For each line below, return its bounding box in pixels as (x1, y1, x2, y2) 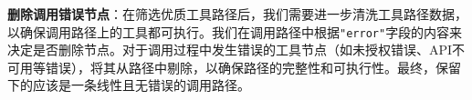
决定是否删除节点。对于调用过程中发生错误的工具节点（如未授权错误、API (7, 40, 453, 59)
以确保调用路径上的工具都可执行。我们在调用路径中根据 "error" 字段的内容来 (7, 22, 463, 41)
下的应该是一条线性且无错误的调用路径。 (7, 75, 250, 95)
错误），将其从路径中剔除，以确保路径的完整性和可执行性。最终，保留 (45, 57, 461, 76)
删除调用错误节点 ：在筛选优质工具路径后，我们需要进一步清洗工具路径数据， (7, 5, 467, 23)
